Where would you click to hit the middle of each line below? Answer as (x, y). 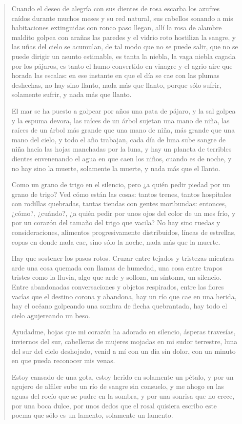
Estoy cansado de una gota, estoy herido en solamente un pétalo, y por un (122, 376)
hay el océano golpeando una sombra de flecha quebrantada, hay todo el (119, 306)
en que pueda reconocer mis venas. (63, 360)
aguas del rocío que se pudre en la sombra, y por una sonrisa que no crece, (123, 395)
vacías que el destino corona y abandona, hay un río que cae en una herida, (124, 296)
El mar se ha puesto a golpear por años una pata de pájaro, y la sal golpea (123, 110)
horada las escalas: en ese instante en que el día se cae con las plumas (115, 75)
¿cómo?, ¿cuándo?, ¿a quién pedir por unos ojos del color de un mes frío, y (123, 213)
